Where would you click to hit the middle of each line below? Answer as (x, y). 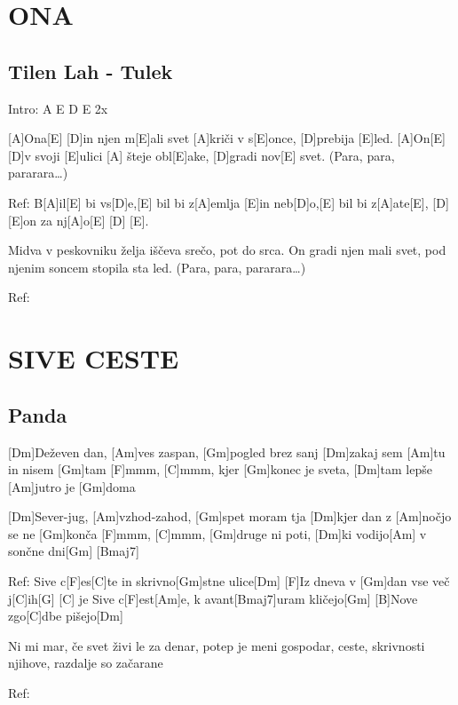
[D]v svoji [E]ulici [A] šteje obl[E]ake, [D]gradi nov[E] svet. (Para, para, (201, 155)
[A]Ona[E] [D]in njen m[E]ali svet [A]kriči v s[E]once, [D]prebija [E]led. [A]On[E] (227, 138)
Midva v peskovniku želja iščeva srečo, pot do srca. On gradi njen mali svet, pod (227, 250)
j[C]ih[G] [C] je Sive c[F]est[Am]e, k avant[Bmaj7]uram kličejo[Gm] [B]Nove (213, 598)
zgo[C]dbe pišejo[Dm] (66, 616)
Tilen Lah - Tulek (91, 71)
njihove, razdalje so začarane (86, 663)
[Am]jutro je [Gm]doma (72, 486)
